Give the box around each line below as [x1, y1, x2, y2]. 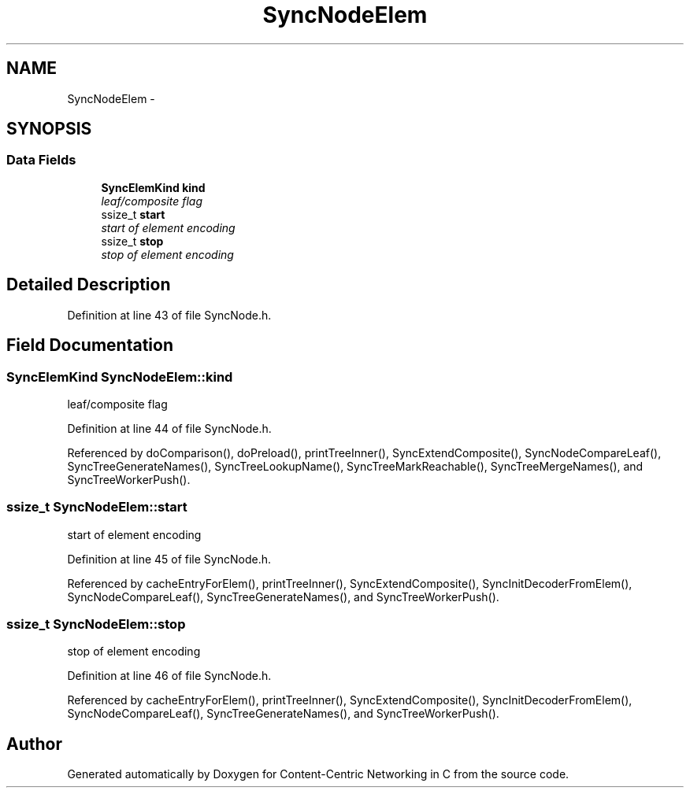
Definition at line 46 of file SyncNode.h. [67, 669, 272, 683]
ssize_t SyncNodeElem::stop [6, 616, 186, 632]
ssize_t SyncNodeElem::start [6, 499, 187, 515]
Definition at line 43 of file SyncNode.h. [67, 308, 272, 322]
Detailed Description [6, 275, 171, 295]
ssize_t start [101, 207, 165, 221]
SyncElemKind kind [101, 180, 206, 194]
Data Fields [6, 152, 76, 168]
